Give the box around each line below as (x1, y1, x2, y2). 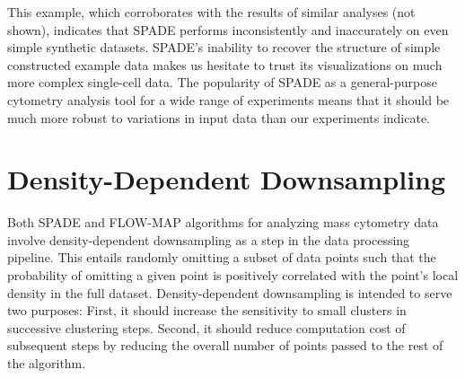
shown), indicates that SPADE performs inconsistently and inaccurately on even (7, 20, 449, 39)
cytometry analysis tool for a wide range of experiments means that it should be (7, 90, 450, 109)
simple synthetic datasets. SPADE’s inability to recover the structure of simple (7, 38, 441, 57)
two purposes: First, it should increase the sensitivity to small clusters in (7, 301, 407, 320)
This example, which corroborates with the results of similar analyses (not (7, 3, 416, 21)
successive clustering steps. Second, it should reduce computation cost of (7, 318, 406, 337)
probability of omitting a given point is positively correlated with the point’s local (7, 266, 459, 285)
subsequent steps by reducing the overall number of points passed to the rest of (7, 336, 443, 355)
